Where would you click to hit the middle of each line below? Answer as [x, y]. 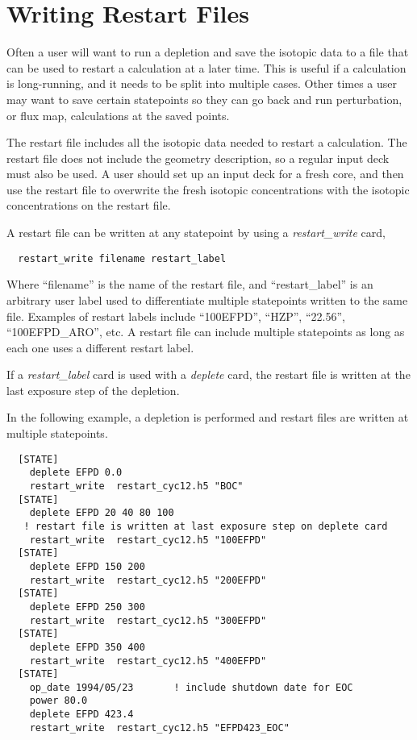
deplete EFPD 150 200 [87, 566]
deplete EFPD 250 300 [87, 607]
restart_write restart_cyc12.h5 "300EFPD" [148, 620]
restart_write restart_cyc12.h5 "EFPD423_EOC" [159, 728]
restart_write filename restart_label [122, 258]
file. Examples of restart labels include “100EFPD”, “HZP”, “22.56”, [176, 316]
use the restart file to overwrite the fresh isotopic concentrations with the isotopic [208, 189]
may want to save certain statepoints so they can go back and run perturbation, [204, 99]
